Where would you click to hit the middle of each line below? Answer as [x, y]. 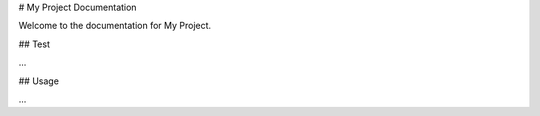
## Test [34, 44]
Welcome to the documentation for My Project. [115, 26]
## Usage [39, 81]
